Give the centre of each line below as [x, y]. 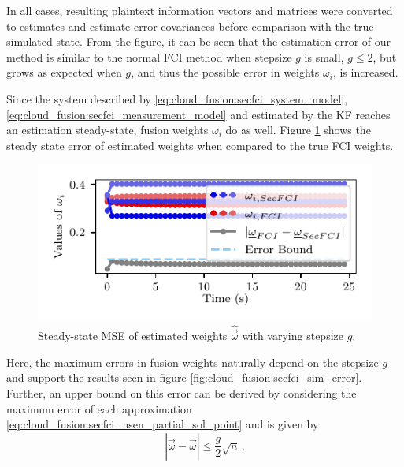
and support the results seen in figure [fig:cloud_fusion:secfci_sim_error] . [184, 377]
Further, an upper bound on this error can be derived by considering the [182, 392]
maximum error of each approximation [99, 408]
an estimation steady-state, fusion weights [107, 130]
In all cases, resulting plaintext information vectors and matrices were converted [200, 10]
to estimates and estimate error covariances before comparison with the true [190, 26]
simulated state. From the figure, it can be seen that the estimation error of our [198, 41]
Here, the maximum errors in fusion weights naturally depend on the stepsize [193, 362]
